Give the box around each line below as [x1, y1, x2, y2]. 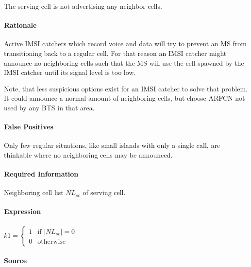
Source [4, 255, 27, 266]
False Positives [4, 122, 54, 132]
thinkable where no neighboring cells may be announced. [4, 149, 173, 160]
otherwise [37, 238, 66, 245]
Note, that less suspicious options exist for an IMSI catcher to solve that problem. [4, 83, 248, 93]
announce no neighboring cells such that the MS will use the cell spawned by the [4, 57, 244, 68]
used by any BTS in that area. [4, 102, 95, 112]
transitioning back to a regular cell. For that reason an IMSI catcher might [4, 48, 227, 58]
